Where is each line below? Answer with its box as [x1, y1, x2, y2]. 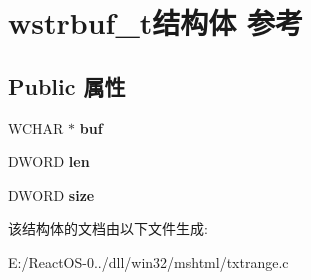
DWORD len [8, 151, 90, 172]
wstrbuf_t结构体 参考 [8, 2, 303, 43]
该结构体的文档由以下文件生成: [8, 218, 208, 239]
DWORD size [8, 184, 95, 205]
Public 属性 [8, 70, 126, 101]
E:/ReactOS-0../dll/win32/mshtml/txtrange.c [8, 251, 289, 272]
